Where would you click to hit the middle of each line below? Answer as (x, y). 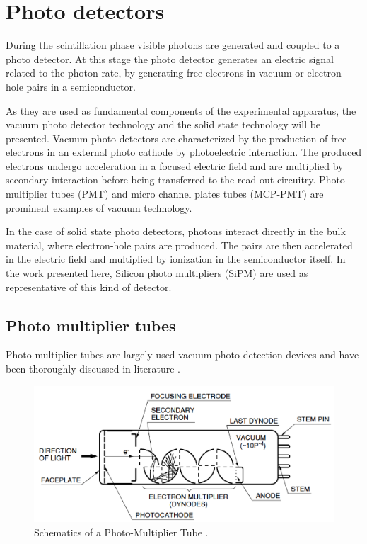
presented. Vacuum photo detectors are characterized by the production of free (176, 138)
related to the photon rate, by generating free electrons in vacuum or (155, 73)
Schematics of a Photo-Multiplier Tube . (121, 532)
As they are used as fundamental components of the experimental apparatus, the (181, 110)
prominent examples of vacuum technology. (99, 207)
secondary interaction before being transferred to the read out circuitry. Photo (175, 180)
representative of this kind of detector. (89, 287)
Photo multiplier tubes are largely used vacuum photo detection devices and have (182, 355)
